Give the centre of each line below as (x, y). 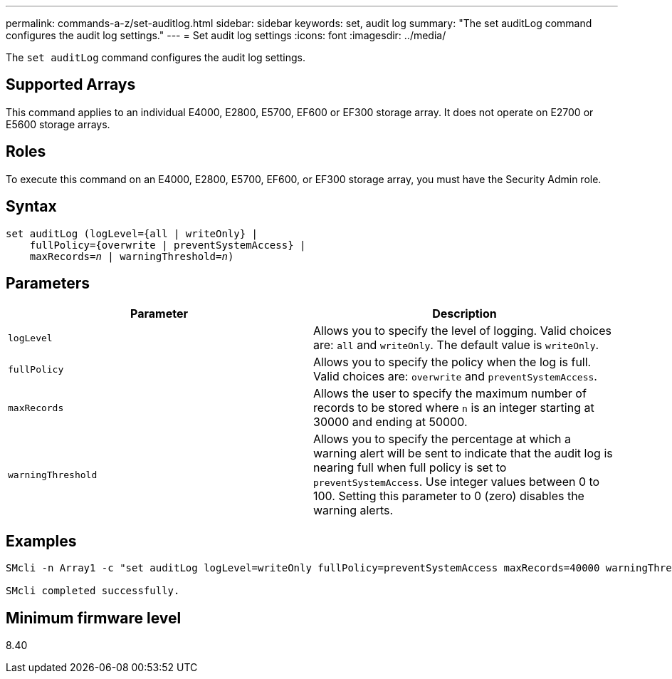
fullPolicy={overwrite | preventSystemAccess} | (168, 245)
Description (464, 314)
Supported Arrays (71, 85)
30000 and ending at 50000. (390, 422)
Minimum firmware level (94, 618)
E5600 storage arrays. (58, 124)
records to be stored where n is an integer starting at (454, 408)
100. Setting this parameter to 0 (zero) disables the (449, 496)
